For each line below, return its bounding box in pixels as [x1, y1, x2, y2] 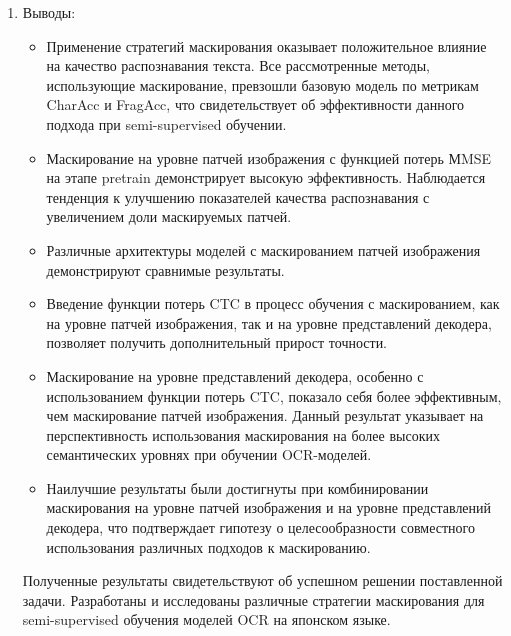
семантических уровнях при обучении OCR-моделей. [46, 444, 372, 465]
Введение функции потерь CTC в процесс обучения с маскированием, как [46, 293, 500, 314]
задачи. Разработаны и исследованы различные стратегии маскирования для [22, 589, 485, 610]
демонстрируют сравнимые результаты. [46, 259, 285, 280]
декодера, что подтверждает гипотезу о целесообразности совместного [46, 517, 475, 538]
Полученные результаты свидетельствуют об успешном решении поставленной [22, 570, 503, 591]
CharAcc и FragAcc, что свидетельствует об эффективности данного [46, 94, 465, 115]
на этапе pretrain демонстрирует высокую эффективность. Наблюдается [46, 167, 486, 188]
